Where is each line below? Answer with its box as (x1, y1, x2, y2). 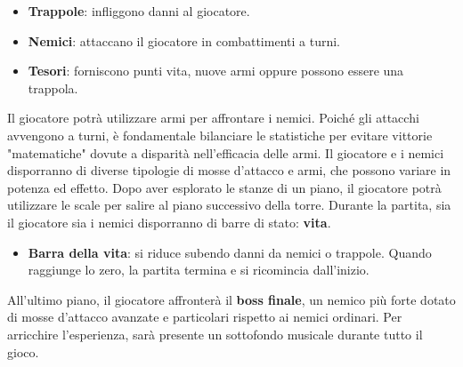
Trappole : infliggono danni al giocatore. (28, 2, 250, 20)
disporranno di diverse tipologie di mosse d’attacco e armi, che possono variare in (7, 161, 451, 180)
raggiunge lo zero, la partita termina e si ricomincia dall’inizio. (28, 260, 370, 279)
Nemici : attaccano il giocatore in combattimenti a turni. (28, 31, 340, 50)
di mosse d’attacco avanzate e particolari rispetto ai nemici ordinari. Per (7, 307, 402, 326)
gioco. (7, 342, 39, 361)
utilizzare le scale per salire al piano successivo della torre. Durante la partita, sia (7, 195, 451, 214)
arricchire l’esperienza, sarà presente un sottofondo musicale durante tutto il (7, 324, 423, 343)
